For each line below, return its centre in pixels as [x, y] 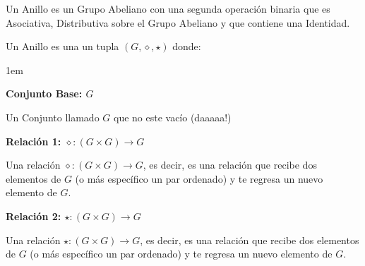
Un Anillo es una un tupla [62, 46]
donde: [187, 46]
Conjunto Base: [44, 93]
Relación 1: [34, 141]
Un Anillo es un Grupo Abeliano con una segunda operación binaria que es [168, 8]
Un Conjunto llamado [53, 117]
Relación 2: [34, 216]
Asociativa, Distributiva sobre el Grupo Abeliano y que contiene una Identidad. [178, 22]
